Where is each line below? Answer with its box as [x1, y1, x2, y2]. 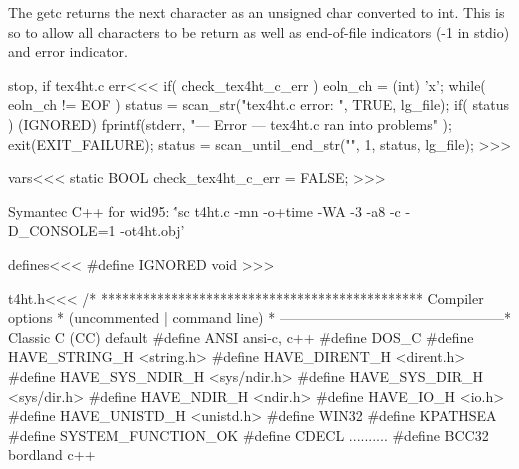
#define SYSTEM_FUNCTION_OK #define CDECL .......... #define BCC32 [8, 424, 489, 445]
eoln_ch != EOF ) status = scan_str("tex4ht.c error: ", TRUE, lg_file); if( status [8, 94, 510, 115]
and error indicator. [8, 41, 128, 62]
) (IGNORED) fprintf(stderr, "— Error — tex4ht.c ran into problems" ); [8, 113, 452, 134]
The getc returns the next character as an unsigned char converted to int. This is [8, 2, 505, 22]
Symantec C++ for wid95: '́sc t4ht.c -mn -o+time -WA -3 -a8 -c [8, 200, 401, 221]
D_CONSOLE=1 [8, 220, 116, 241]
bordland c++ [8, 444, 96, 465]
